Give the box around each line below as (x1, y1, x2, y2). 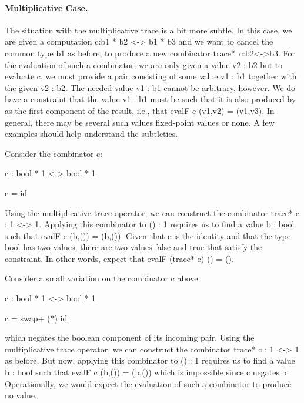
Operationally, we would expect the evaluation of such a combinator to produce (5, 377, 292, 389)
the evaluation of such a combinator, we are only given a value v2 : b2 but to (5, 58, 283, 70)
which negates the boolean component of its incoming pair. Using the (5, 331, 255, 344)
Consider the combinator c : (5, 147, 103, 159)
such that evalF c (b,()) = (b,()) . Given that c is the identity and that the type (5, 229, 291, 241)
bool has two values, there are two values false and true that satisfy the (5, 241, 262, 253)
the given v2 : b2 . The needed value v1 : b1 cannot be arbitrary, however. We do (5, 81, 296, 93)
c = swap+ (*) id (5, 311, 68, 324)
